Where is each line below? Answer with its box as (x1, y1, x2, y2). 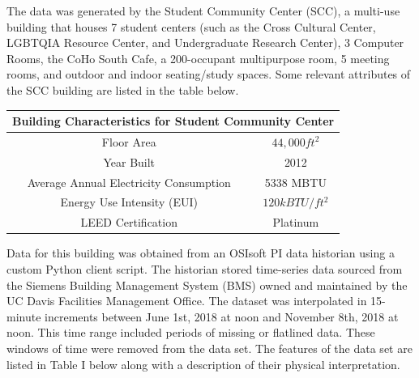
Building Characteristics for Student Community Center (12, 113, 335, 130)
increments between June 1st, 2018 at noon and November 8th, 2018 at (45, 308, 399, 325)
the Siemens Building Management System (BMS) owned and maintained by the (6, 276, 408, 293)
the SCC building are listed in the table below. (6, 81, 239, 98)
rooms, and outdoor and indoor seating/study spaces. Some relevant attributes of (6, 66, 411, 83)
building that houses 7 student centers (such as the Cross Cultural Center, (6, 18, 376, 35)
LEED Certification (80, 214, 177, 231)
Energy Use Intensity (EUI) (60, 193, 198, 210)
